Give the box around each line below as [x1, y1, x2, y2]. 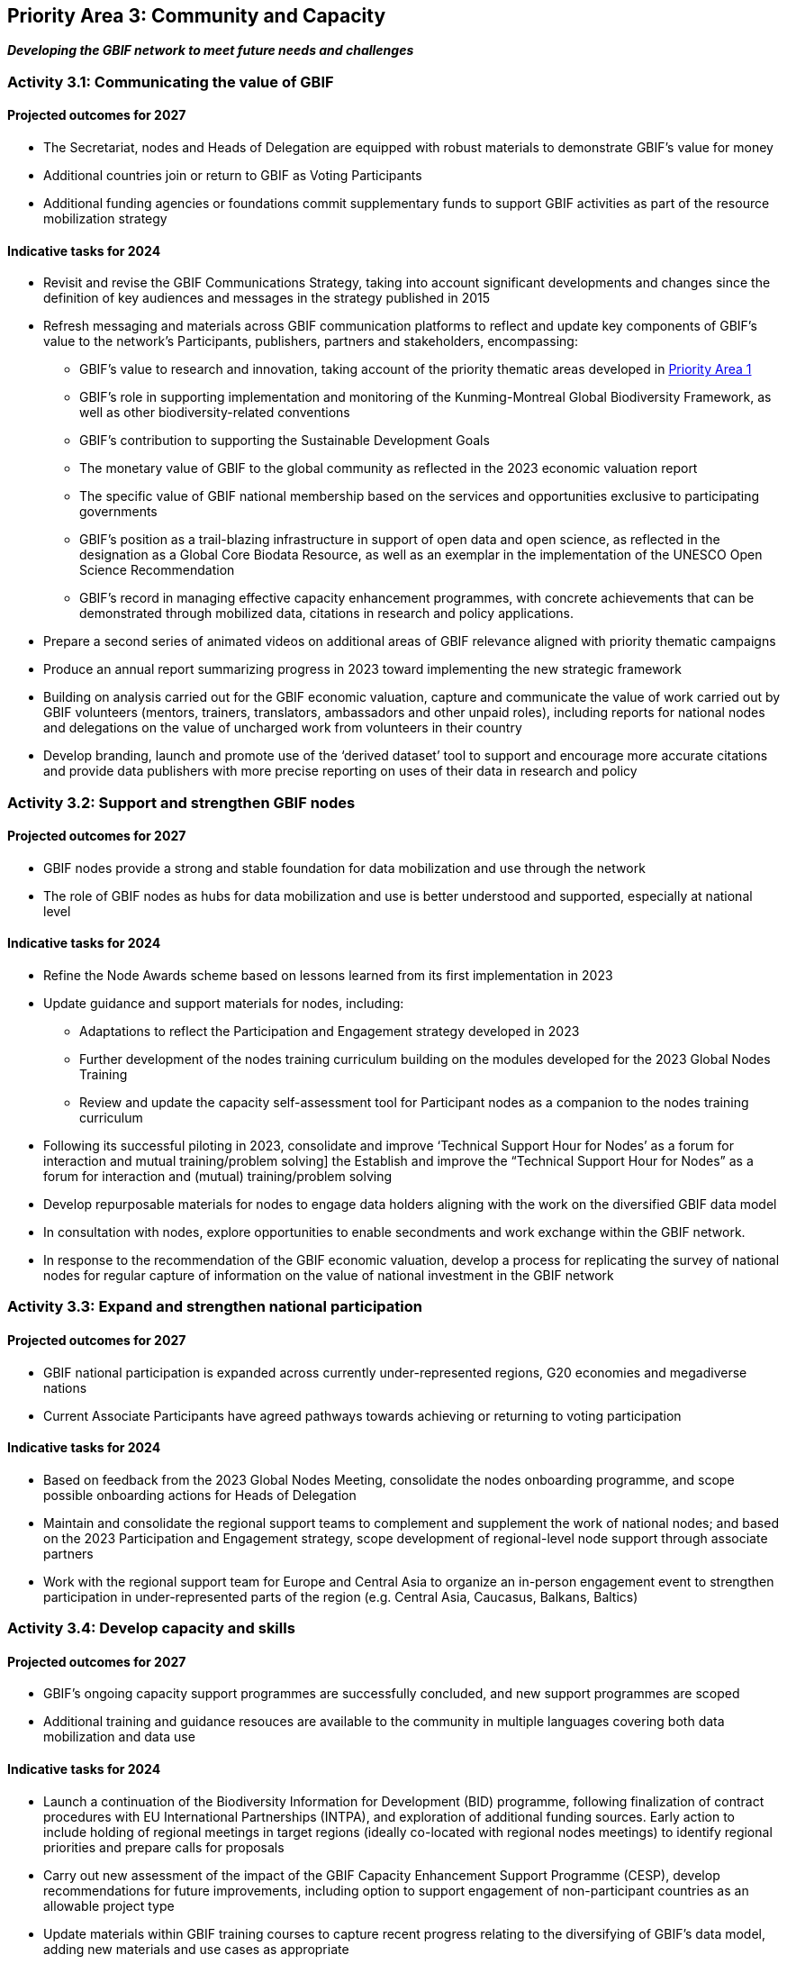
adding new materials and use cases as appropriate [43, 1941, 349, 1957]
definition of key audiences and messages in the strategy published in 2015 [43, 290, 491, 306]
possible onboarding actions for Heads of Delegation [43, 1487, 357, 1503]
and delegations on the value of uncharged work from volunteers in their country [43, 720, 522, 736]
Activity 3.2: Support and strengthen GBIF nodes [7, 793, 356, 812]
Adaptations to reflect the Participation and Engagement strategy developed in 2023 [79, 1023, 580, 1040]
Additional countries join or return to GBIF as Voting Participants [43, 168, 422, 184]
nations [43, 1379, 87, 1396]
